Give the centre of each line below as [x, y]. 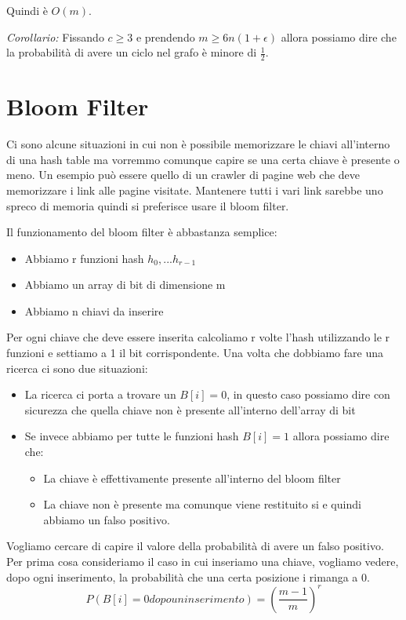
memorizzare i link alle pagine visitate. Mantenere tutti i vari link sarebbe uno [195, 190]
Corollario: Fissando [55, 36]
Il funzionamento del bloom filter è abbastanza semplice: [142, 232]
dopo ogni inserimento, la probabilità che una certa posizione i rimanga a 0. [188, 576]
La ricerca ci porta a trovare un [100, 394]
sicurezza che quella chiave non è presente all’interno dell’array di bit [190, 409]
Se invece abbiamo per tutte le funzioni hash [132, 436]
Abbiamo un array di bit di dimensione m [125, 284]
